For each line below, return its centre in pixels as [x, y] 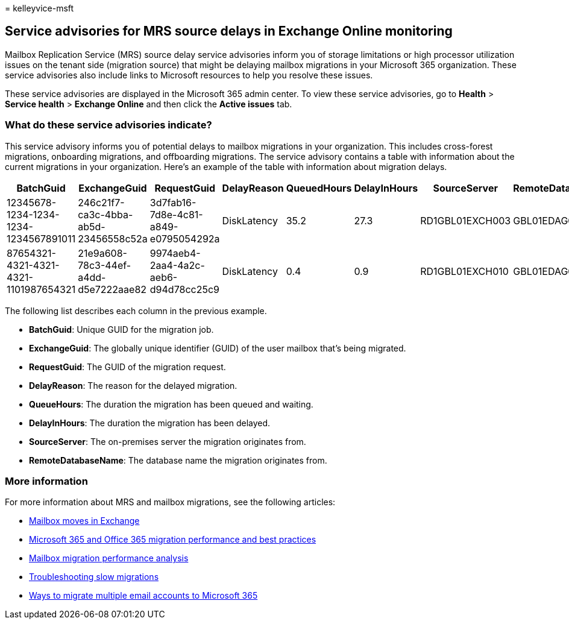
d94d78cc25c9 [184, 289]
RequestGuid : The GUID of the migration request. [127, 367]
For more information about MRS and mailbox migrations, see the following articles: [170, 502]
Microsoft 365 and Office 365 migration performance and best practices [173, 540]
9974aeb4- [175, 253]
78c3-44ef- [105, 265]
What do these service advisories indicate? [108, 125]
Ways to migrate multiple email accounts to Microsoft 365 [143, 596]
